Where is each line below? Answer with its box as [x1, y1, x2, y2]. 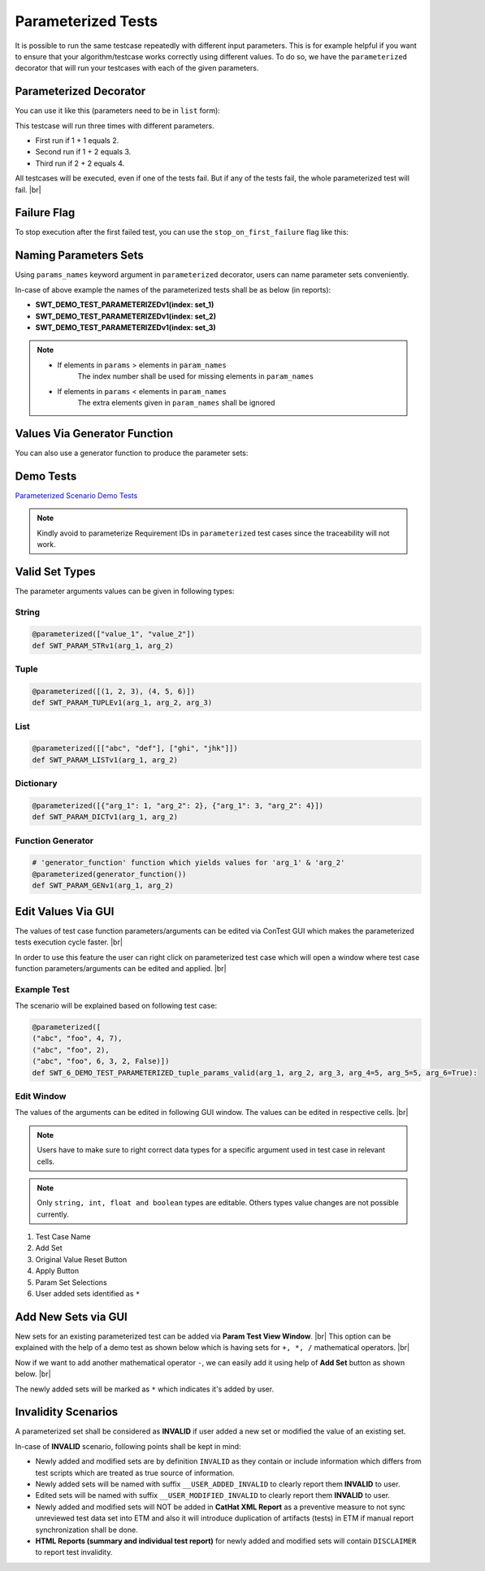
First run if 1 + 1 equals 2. [35, 136, 119, 145]
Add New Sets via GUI [15, 1309, 128, 1324]
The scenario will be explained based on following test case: [15, 1000, 218, 1011]
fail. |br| [15, 184, 41, 194]
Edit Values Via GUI [15, 905, 115, 918]
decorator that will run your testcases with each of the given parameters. [15, 63, 259, 73]
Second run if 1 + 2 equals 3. [35, 147, 132, 157]
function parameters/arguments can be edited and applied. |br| [15, 963, 227, 973]
